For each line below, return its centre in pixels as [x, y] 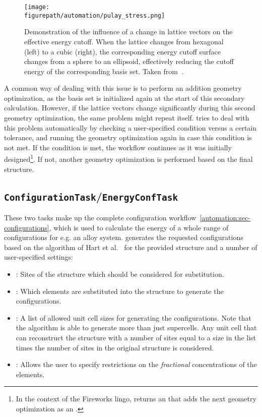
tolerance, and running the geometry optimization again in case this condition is [128, 137]
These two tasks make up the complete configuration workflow [100, 218]
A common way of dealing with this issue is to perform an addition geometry [123, 88]
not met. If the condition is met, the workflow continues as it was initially [118, 147]
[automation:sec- [225, 218]
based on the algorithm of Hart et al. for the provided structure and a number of [131, 247]
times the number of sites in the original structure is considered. [115, 347]
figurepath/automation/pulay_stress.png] [95, 15]
